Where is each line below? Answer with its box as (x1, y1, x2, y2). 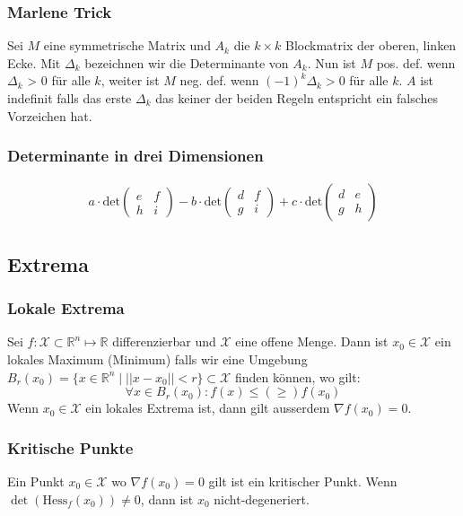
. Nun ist (307, 53, 356, 72)
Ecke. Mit (7, 53, 61, 72)
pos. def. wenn (376, 53, 456, 72)
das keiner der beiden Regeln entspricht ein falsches (155, 89, 439, 107)
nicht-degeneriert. (214, 489, 310, 508)
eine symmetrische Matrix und (43, 36, 211, 55)
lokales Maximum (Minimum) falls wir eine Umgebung (7, 350, 308, 369)
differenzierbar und (112, 332, 216, 351)
